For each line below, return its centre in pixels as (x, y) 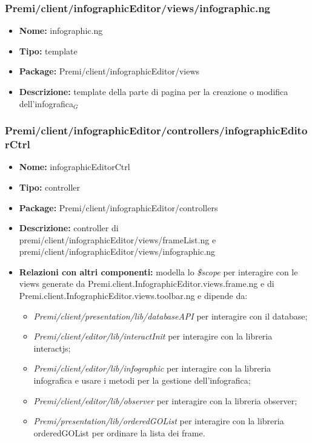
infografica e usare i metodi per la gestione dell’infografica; (142, 380)
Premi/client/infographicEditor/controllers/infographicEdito (156, 130)
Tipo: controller (50, 187)
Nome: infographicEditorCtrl (75, 167)
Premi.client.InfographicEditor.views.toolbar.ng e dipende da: (133, 296)
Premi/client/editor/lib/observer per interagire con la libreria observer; (165, 400)
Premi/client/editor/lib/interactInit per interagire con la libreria (153, 336)
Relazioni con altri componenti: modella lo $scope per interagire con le (158, 271)
